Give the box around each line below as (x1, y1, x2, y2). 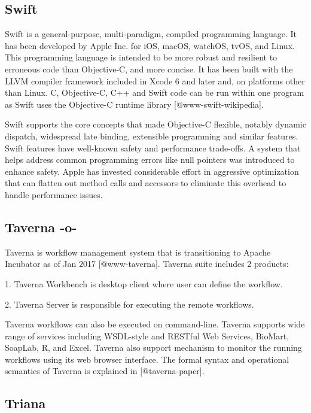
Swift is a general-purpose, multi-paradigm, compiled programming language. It (5, 28, 297, 40)
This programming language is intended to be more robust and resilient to (5, 51, 278, 63)
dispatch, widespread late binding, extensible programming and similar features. (5, 129, 298, 142)
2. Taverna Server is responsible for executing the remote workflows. (5, 297, 254, 310)
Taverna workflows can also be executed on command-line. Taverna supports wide (5, 318, 305, 330)
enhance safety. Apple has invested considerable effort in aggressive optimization (5, 165, 299, 177)
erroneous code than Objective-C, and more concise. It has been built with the (5, 62, 293, 75)
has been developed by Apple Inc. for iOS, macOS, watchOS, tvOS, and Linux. (5, 39, 295, 51)
